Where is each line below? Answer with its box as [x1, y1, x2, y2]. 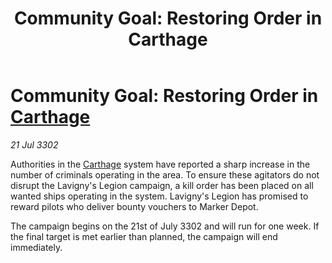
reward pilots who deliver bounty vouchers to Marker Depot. [10, 200, 259, 212]
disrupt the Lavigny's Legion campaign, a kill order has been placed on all [10, 179, 314, 191]
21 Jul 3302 [10, 138, 59, 151]
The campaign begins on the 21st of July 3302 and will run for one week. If [10, 220, 320, 232]
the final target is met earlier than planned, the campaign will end [10, 230, 278, 242]
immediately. [10, 241, 63, 253]
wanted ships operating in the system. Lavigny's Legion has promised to [10, 190, 309, 202]
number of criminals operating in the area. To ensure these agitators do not [10, 168, 320, 181]
